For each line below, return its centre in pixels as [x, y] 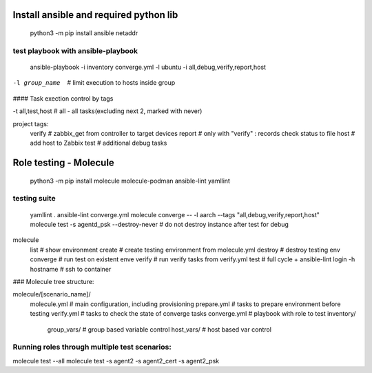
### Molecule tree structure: [53, 282]
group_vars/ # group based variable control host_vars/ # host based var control [159, 329]
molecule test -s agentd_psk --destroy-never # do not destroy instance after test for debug [159, 225]
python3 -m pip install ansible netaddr [84, 33]
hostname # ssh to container [71, 269]
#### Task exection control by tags [63, 98]
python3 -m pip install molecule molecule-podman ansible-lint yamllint [130, 181]
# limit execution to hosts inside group [121, 83]
